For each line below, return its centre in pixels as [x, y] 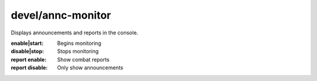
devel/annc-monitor [61, 15]
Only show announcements [90, 68]
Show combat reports [83, 59]
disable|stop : [27, 51]
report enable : [29, 59]
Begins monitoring [79, 43]
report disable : [29, 68]
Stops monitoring [78, 51]
